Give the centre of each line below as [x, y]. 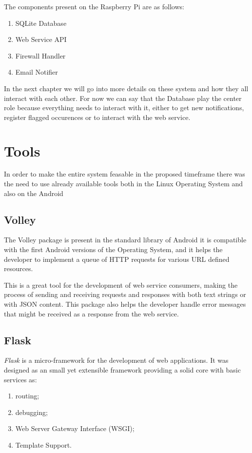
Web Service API [41, 39]
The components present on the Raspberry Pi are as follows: [94, 6]
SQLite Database [41, 23]
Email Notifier [37, 72]
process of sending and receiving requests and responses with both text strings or [125, 294]
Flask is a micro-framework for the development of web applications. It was [116, 360]
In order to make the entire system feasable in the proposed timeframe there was [125, 174]
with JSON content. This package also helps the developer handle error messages [125, 304]
